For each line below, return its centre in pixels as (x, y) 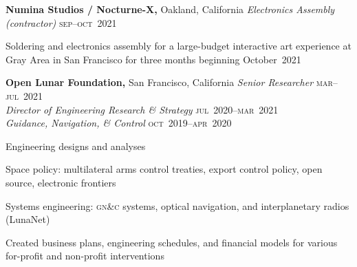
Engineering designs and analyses (76, 146)
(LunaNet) (28, 219)
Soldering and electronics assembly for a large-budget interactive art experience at (178, 46)
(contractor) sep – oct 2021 (61, 22)
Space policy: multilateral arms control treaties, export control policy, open (164, 169)
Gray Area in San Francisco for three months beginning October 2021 (153, 59)
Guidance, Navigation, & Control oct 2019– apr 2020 (119, 123)
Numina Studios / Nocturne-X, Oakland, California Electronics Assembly (170, 9)
